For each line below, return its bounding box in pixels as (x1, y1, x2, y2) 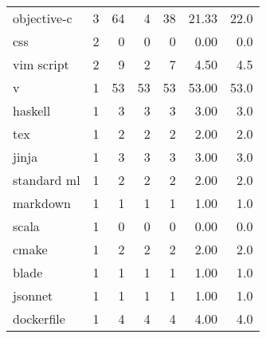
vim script (13, 55, 69, 73)
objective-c (13, 9, 72, 27)
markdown (13, 194, 71, 212)
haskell (13, 101, 51, 120)
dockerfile (13, 309, 65, 328)
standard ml (13, 171, 80, 189)
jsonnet (13, 286, 53, 305)
